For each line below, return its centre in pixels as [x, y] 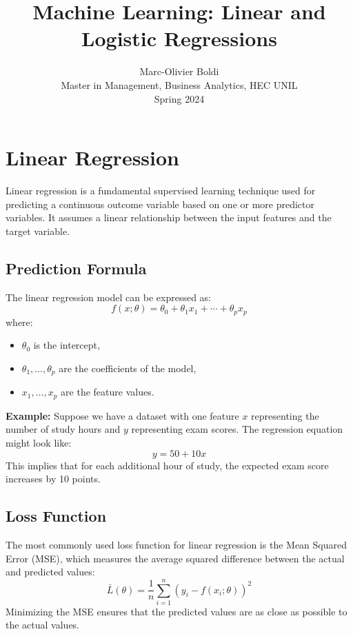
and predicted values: [50, 572]
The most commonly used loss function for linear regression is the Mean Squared [176, 544]
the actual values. [43, 625]
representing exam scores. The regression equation [237, 429]
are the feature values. [108, 392]
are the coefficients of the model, [128, 368]
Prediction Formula [76, 268]
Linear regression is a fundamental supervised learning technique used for [161, 191]
